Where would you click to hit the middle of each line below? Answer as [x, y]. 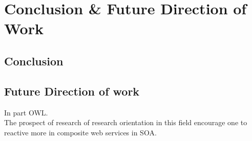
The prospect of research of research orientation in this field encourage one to [126, 122]
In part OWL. [26, 112]
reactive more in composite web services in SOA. [80, 132]
